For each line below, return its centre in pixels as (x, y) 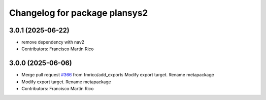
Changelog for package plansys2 (78, 13)
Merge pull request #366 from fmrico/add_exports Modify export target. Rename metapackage (118, 75)
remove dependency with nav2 (53, 42)
